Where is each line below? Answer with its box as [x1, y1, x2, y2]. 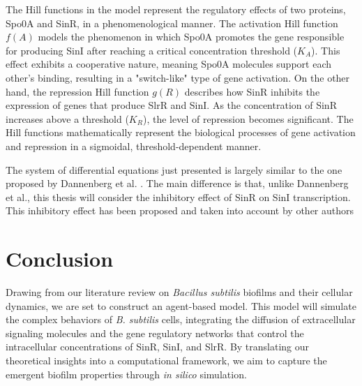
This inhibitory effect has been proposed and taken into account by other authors [6, 203, 354, 218]
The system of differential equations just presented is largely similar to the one [6, 162, 342, 177]
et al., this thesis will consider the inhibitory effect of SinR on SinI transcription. [6, 189, 351, 204]
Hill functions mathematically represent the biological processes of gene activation [6, 125, 356, 140]
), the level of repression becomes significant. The [142, 111, 354, 126]
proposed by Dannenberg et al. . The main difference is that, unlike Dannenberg [6, 176, 349, 191]
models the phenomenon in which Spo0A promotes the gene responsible [38, 29, 345, 44]
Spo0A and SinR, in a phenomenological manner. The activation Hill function [6, 15, 338, 30]
